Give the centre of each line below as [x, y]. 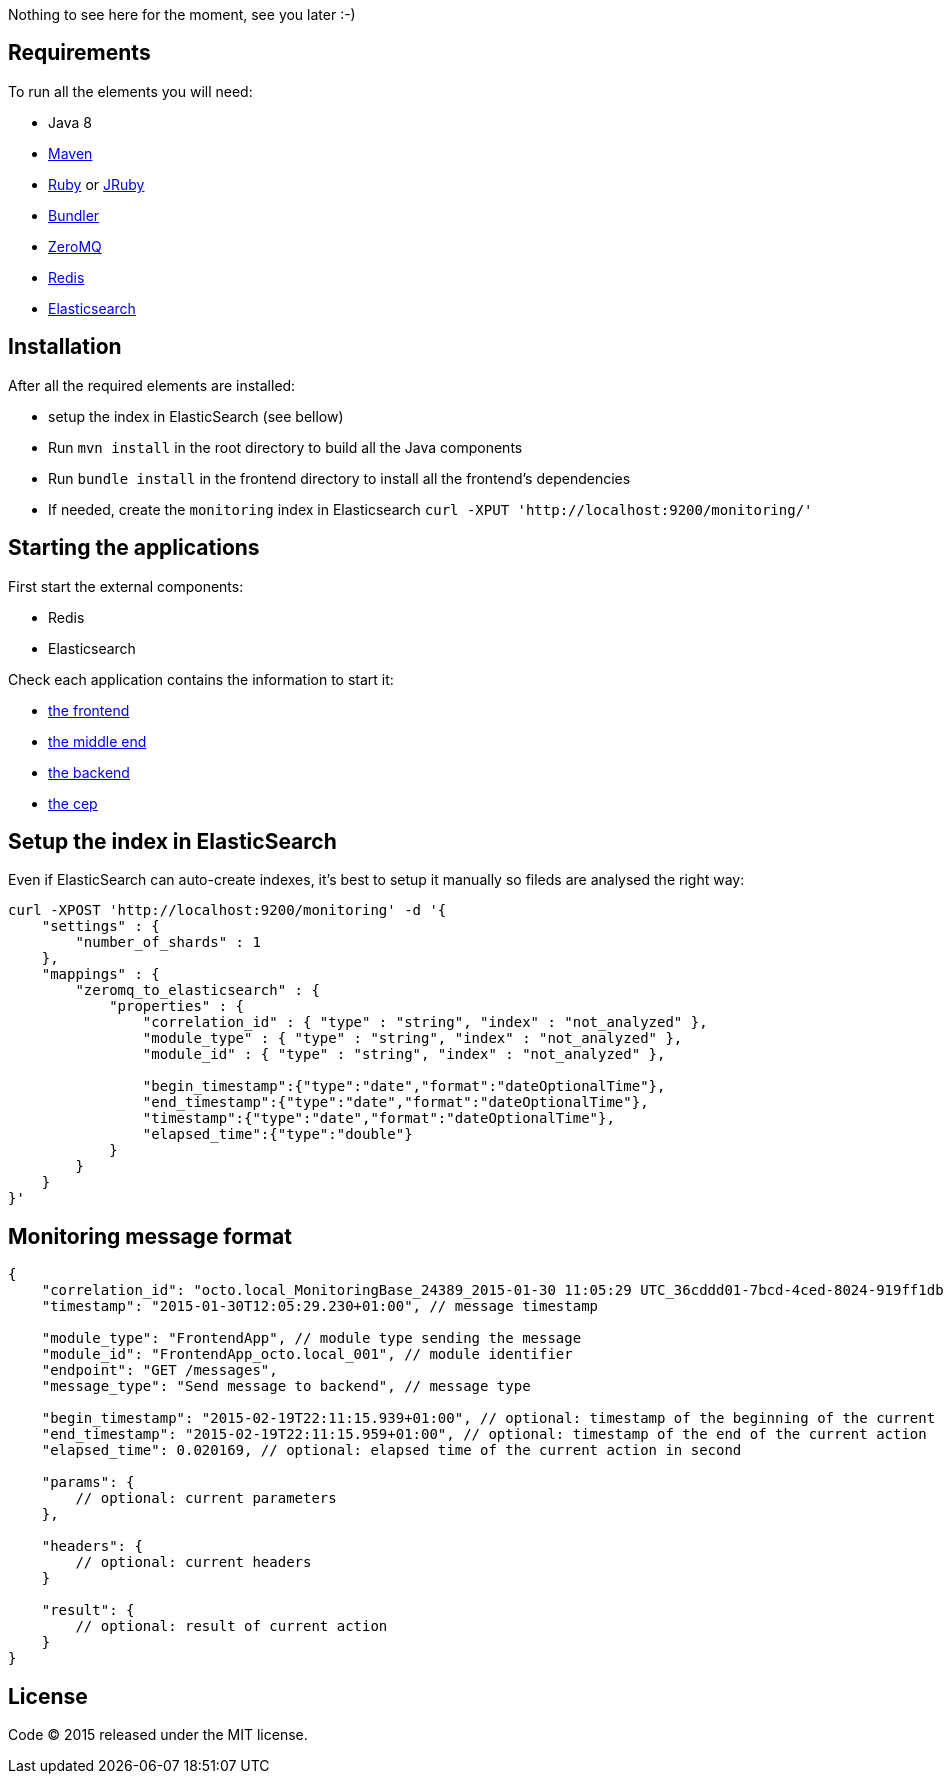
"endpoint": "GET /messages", [159, 1370]
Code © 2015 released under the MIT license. [158, 1735]
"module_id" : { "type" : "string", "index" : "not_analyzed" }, [404, 1054]
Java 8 [70, 122]
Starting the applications [134, 548]
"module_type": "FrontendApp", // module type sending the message [311, 1338]
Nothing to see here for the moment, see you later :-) [182, 14]
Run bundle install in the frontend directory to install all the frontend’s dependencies [339, 478]
